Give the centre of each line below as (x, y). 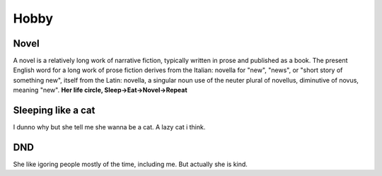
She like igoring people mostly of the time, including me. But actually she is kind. (130, 164)
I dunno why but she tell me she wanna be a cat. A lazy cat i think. (109, 127)
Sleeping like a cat (54, 111)
